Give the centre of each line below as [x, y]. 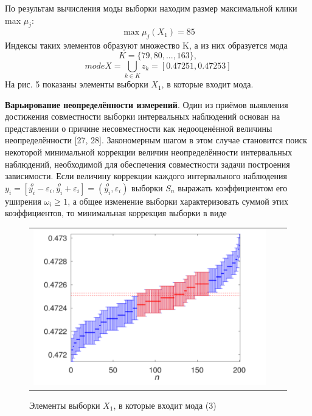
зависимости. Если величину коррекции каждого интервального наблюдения [146, 176]
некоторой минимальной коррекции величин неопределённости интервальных [149, 152]
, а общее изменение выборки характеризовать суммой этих [178, 201]
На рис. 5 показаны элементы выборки [77, 84]
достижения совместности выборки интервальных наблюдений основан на [143, 116]
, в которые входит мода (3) [165, 405]
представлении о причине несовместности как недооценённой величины [139, 128]
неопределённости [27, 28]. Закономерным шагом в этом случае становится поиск [156, 140]
